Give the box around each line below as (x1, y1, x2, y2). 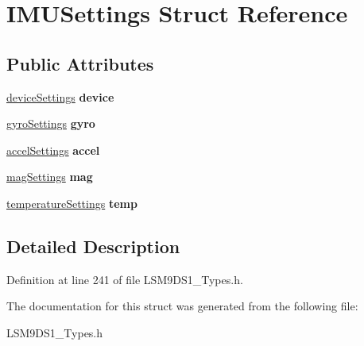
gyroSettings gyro (6, 115, 95, 132)
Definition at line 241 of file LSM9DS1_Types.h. (6, 271, 243, 287)
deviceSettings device (6, 88, 114, 105)
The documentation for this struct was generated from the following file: (6, 298, 358, 314)
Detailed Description (6, 233, 180, 258)
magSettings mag (6, 168, 93, 185)
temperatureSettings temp (6, 194, 137, 211)
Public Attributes (6, 51, 154, 75)
